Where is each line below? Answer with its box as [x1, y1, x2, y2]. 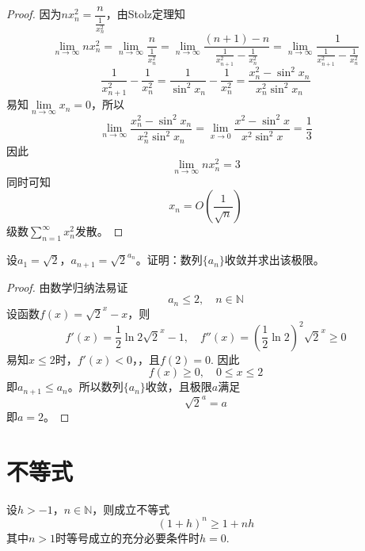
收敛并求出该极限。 [224, 251, 325, 268]
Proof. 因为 [6, 6, 62, 22]
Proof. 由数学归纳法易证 [6, 278, 128, 295]
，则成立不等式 [92, 500, 170, 517]
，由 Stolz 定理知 [105, 6, 186, 22]
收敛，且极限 [145, 378, 212, 395]
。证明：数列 [135, 251, 203, 268]
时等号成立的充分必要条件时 [55, 529, 200, 545]
